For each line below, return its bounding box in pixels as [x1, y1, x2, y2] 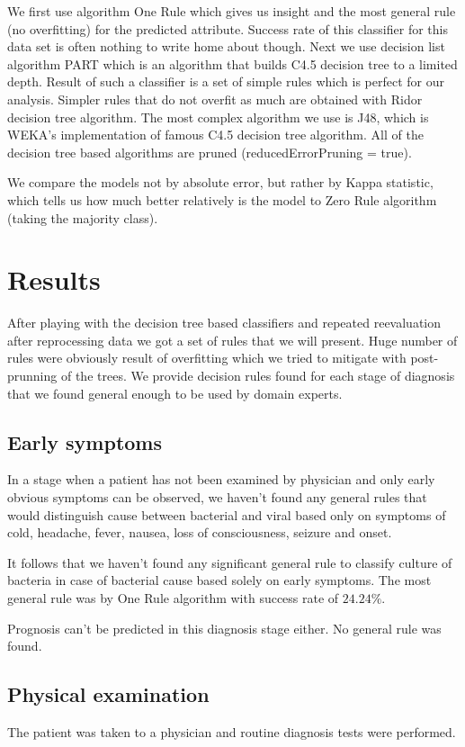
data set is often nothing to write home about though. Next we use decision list [7, 37, 445, 56]
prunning [7, 366, 58, 385]
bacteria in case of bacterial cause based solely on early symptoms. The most [7, 571, 432, 589]
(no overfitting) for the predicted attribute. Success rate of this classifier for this [7, 19, 448, 38]
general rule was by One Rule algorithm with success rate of [7, 588, 339, 607]
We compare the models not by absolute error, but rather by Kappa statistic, [7, 173, 434, 192]
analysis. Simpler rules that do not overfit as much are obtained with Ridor [7, 89, 423, 108]
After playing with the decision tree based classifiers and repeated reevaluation [7, 313, 442, 332]
